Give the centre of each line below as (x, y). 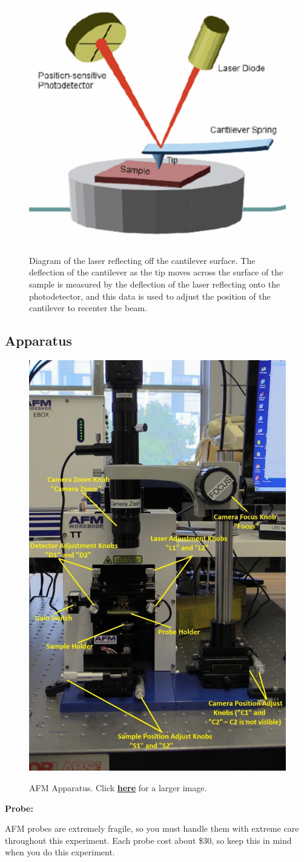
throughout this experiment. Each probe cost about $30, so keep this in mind (148, 840)
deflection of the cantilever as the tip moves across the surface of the (156, 272)
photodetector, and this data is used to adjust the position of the (150, 296)
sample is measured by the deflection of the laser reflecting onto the (155, 284)
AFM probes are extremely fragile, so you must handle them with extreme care (152, 828)
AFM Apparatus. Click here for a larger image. (118, 787)
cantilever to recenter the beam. (88, 308)
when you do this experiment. (60, 852)
